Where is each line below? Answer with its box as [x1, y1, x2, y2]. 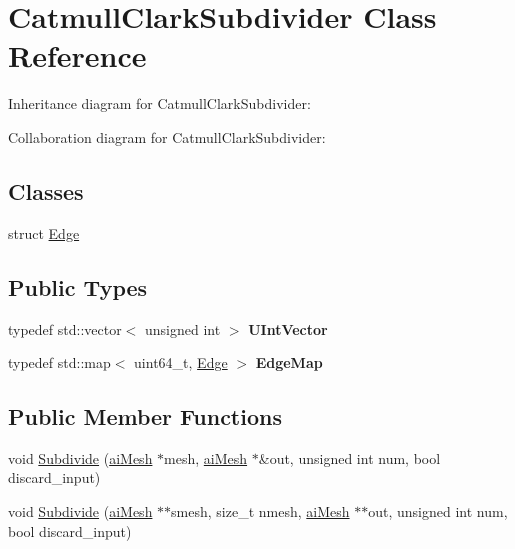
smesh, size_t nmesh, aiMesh [171, 501, 350, 522]
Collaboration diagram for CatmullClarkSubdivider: [8, 126, 326, 147]
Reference [8, 35, 147, 76]
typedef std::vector [8, 318, 122, 339]
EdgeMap [255, 352, 323, 373]
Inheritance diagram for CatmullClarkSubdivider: [8, 93, 311, 114]
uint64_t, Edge [134, 352, 228, 373]
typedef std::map [8, 352, 111, 373]
